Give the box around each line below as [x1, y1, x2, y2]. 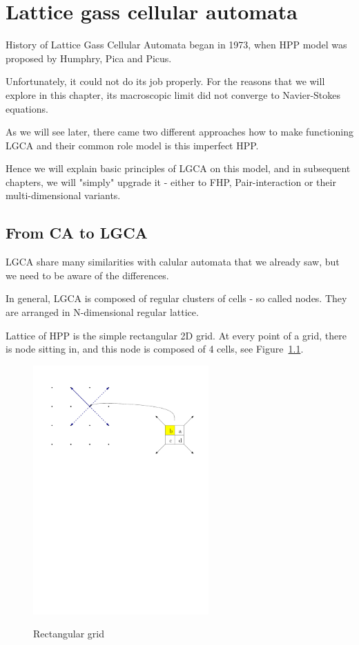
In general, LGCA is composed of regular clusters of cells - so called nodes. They [6, 291, 347, 306]
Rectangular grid [33, 626, 104, 641]
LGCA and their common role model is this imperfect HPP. [6, 138, 259, 152]
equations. [6, 101, 48, 115]
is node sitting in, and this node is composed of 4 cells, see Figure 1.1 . [6, 342, 304, 356]
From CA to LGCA [6, 222, 148, 243]
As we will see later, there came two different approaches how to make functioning [6, 124, 353, 139]
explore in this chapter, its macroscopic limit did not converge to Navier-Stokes [6, 87, 341, 102]
